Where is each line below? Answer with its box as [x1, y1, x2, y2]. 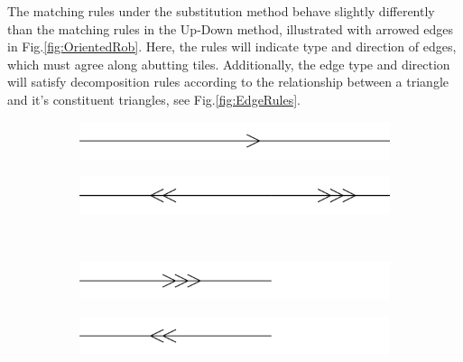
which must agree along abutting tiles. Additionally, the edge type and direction [7, 54, 450, 73]
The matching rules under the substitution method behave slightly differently [7, 2, 435, 20]
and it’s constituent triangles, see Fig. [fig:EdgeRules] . [7, 89, 301, 108]
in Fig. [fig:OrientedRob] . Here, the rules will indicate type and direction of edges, [7, 37, 457, 56]
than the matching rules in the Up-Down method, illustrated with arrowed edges [7, 19, 454, 38]
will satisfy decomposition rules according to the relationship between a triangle [7, 72, 449, 91]
